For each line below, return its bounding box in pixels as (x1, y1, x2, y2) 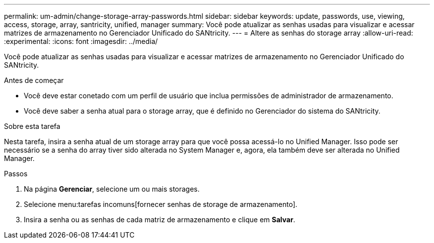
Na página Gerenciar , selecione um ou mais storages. (24, 185, 200, 193)
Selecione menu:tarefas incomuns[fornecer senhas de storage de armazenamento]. (24, 200, 298, 208)
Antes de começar (4, 76, 64, 84)
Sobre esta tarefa (4, 122, 60, 130)
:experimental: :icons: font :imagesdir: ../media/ (4, 37, 158, 45)
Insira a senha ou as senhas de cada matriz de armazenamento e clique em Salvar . (24, 215, 295, 224)
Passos (4, 169, 28, 178)
